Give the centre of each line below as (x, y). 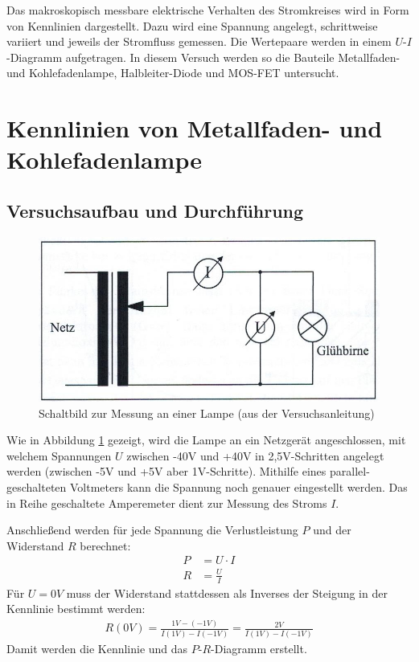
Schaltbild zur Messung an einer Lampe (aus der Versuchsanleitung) (207, 413)
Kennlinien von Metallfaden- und (195, 128)
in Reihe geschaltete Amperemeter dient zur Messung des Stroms (167, 503)
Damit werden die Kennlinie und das (97, 648)
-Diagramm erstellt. (259, 648)
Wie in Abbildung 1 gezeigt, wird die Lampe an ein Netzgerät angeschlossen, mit (206, 440)
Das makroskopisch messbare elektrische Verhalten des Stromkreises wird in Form (208, 10)
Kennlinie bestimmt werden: (76, 609)
